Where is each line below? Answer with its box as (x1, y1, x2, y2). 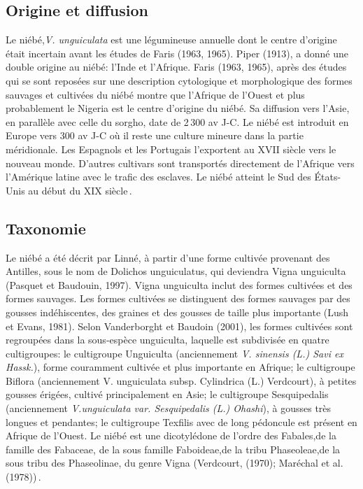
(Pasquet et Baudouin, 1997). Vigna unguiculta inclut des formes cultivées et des (6, 277, 353, 292)
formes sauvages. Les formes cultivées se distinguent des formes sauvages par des (6, 291, 350, 306)
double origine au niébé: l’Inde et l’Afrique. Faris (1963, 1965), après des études (6, 59, 347, 74)
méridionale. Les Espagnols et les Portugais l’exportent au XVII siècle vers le (6, 141, 336, 156)
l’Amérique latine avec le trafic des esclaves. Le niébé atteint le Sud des (6, 169, 311, 184)
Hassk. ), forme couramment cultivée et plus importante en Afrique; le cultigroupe (6, 360, 355, 374)
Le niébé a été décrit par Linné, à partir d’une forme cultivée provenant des (6, 250, 330, 264)
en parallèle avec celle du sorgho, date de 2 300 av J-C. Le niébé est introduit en (6, 114, 349, 129)
